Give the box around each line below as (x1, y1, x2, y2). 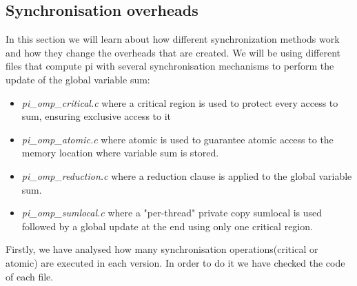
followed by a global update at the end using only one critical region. (21, 218, 313, 233)
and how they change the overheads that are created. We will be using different (6, 45, 341, 59)
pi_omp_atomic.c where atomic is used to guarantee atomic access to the (21, 132, 334, 146)
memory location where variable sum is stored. (21, 145, 219, 160)
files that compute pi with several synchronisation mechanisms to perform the (6, 59, 334, 73)
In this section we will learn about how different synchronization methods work (6, 32, 340, 46)
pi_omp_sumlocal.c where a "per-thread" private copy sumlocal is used (21, 205, 323, 220)
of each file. (6, 269, 54, 283)
